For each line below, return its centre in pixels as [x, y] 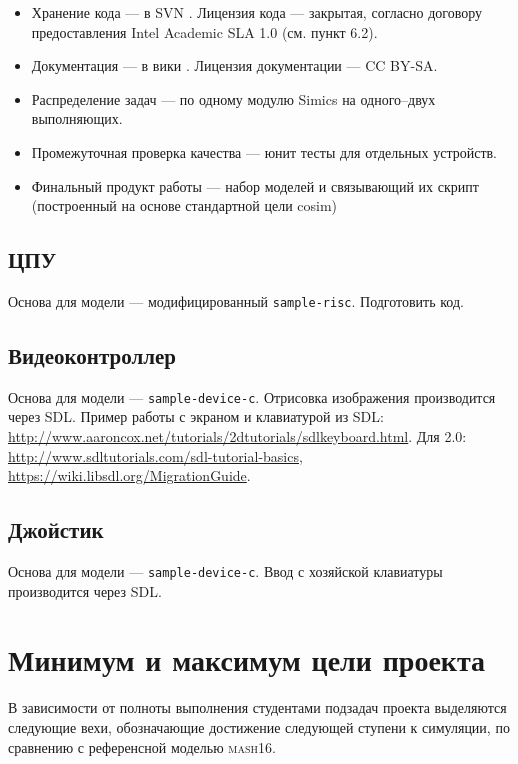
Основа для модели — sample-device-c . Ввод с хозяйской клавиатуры [225, 571]
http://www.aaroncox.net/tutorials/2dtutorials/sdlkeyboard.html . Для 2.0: [237, 436]
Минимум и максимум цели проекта [247, 659]
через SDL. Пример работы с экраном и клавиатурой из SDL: [196, 416]
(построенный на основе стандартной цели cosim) [184, 205]
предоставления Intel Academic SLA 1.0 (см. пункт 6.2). [204, 31]
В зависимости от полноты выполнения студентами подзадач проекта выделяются [257, 707]
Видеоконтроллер [92, 355]
